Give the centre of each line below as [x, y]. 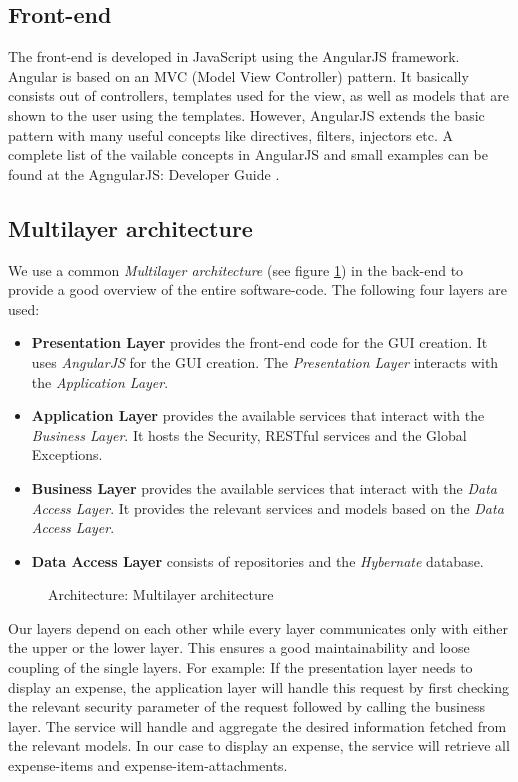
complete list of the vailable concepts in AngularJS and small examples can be [248, 154]
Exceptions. [67, 454]
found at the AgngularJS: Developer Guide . [144, 173]
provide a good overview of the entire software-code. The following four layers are [257, 289]
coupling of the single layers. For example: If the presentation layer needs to [240, 667]
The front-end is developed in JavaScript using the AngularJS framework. [234, 56]
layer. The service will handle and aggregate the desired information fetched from [257, 725]
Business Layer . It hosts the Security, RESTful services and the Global [249, 434]
